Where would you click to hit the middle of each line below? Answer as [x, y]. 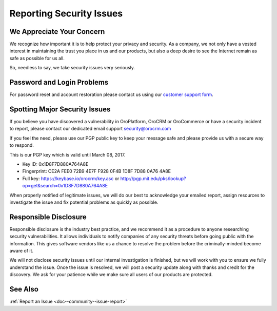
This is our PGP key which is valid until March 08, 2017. [67, 154]
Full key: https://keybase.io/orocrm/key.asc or [71, 178]
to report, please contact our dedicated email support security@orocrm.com [90, 129]
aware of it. [21, 251]
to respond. [22, 145]
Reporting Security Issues [66, 13]
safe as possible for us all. [37, 58]
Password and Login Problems [59, 82]
